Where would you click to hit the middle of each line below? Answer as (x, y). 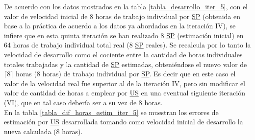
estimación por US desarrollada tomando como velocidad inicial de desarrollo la (124, 122)
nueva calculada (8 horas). (43, 131)
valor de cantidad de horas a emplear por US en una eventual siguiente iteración (125, 93)
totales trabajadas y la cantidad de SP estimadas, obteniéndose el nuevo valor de (126, 64)
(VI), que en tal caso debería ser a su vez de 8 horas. (83, 102)
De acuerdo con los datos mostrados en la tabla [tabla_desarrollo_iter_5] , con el (126, 6)
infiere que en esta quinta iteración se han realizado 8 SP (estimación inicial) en (124, 35)
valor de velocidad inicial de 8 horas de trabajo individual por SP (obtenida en (122, 16)
